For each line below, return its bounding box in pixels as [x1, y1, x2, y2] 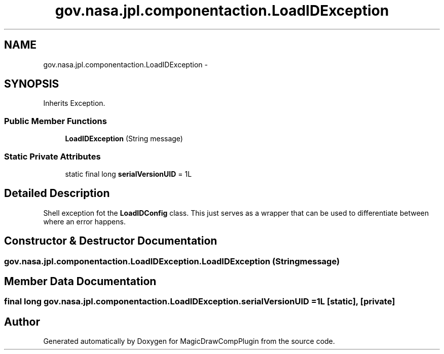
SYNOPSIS [4, 77, 59, 91]
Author [4, 315, 40, 328]
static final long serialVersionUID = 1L [65, 169, 192, 178]
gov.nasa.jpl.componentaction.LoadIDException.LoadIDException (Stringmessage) [4, 256, 340, 266]
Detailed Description [4, 187, 110, 200]
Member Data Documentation [4, 275, 157, 288]
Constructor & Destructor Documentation [4, 234, 217, 248]
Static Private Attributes [4, 151, 101, 162]
